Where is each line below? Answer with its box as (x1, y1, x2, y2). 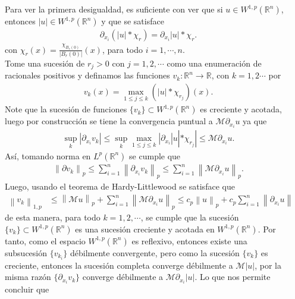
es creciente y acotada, (200, 103, 282, 115)
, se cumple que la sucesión (140, 211, 239, 224)
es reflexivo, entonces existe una (131, 234, 247, 247)
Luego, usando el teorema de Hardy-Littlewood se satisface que (5, 180, 235, 193)
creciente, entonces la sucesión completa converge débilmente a (5, 259, 233, 271)
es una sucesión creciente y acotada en (75, 222, 215, 235)
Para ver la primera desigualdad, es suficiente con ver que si (5, 3, 223, 15)
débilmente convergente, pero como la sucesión (70, 246, 240, 259)
